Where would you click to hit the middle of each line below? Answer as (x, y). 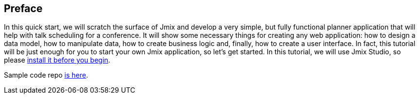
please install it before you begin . (57, 60)
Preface (23, 8)
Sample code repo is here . (46, 75)
